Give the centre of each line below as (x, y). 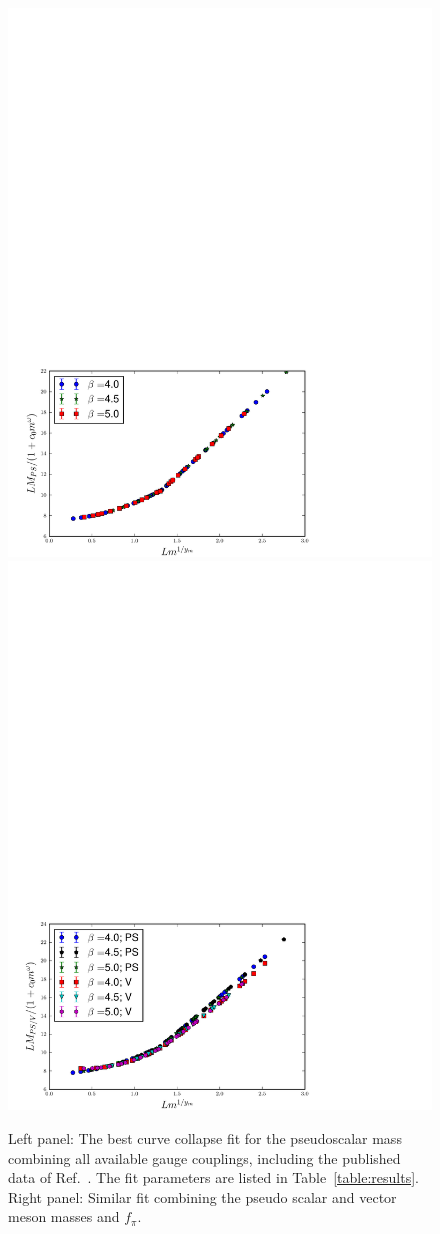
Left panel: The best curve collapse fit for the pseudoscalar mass (205, 1137)
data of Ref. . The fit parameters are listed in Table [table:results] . (213, 1177)
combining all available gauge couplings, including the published (204, 1157)
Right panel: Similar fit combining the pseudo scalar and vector (202, 1196)
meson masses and (64, 1216)
